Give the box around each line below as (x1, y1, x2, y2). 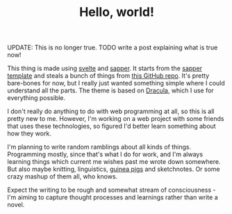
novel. (7, 201, 25, 209)
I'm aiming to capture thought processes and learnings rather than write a (7, 193, 219, 201)
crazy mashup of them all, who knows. (7, 172, 118, 181)
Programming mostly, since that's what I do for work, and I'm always (7, 150, 204, 158)
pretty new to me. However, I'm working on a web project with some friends (7, 115, 224, 123)
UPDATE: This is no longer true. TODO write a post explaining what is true (7, 43, 218, 52)
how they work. (7, 129, 52, 138)
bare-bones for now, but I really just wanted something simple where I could (7, 79, 226, 88)
